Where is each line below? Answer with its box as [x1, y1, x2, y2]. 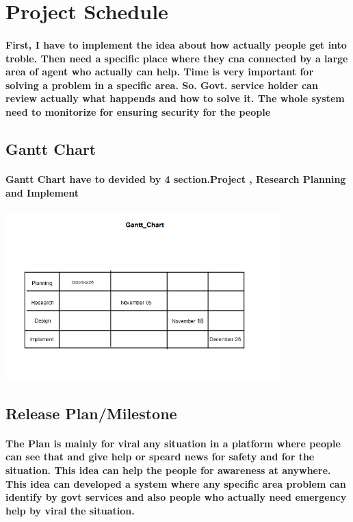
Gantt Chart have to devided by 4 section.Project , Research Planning [5, 171, 346, 186]
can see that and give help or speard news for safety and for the [5, 449, 315, 464]
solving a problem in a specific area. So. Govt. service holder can [5, 77, 318, 92]
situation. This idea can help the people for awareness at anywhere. [5, 463, 331, 477]
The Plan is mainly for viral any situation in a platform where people [5, 436, 341, 450]
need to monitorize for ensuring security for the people [5, 104, 271, 119]
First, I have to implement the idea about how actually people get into [5, 37, 347, 51]
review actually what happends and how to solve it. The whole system [5, 91, 345, 105]
